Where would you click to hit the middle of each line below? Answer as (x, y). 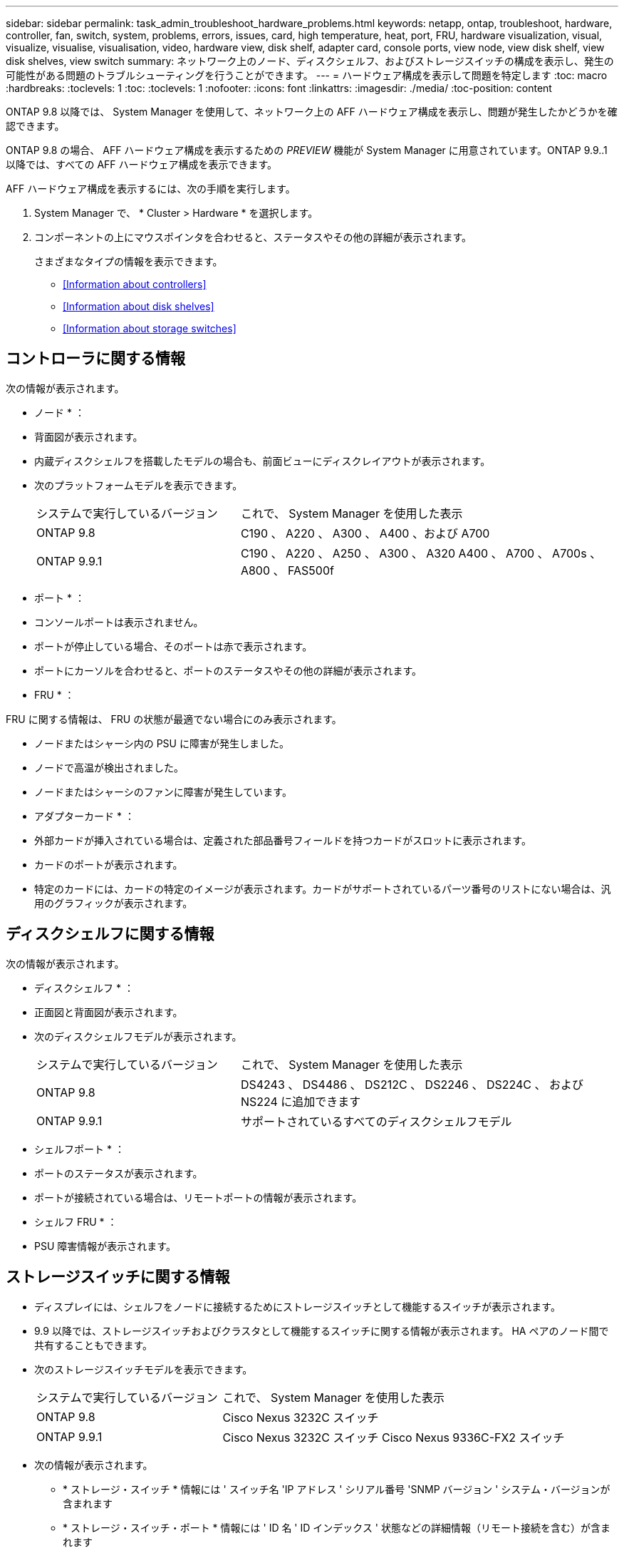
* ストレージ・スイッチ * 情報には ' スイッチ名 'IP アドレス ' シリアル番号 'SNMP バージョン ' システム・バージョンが (337, 1489)
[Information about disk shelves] (139, 306)
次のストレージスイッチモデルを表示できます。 (144, 1369)
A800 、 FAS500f (287, 570)
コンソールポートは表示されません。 (119, 622)
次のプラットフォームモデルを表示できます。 (139, 485)
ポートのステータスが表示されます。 (119, 1173)
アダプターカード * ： (84, 816)
